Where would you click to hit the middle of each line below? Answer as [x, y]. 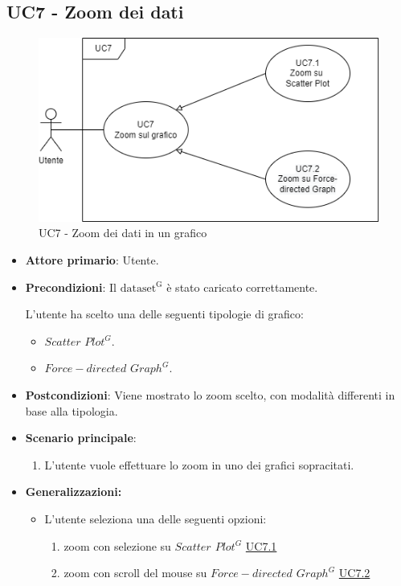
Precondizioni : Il [71, 287]
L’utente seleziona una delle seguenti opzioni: [155, 518]
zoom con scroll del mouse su [135, 573]
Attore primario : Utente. [92, 260]
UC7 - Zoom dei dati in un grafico [123, 233]
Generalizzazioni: [74, 492]
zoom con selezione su [117, 545]
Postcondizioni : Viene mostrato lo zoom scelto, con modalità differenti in [210, 395]
